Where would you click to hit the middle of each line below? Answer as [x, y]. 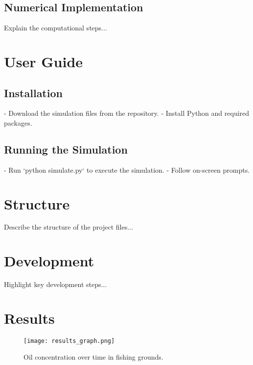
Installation [33, 92]
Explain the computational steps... [56, 28]
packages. [18, 122]
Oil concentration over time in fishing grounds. [93, 356]
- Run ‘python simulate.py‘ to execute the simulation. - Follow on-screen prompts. [127, 169]
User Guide [44, 61]
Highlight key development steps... [56, 284]
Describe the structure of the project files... [69, 227]
